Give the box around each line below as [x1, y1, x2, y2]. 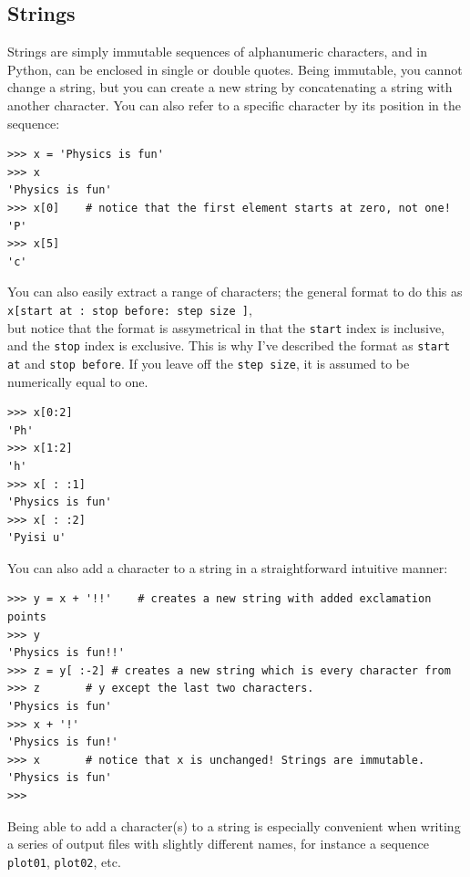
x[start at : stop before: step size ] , [7, 299, 252, 318]
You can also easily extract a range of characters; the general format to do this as [7, 282, 463, 301]
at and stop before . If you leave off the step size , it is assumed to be [7, 353, 410, 372]
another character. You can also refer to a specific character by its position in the [7, 95, 461, 114]
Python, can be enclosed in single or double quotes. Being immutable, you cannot [7, 59, 463, 78]
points [7, 611, 46, 624]
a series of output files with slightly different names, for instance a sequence [7, 834, 430, 853]
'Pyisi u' [7, 531, 66, 545]
